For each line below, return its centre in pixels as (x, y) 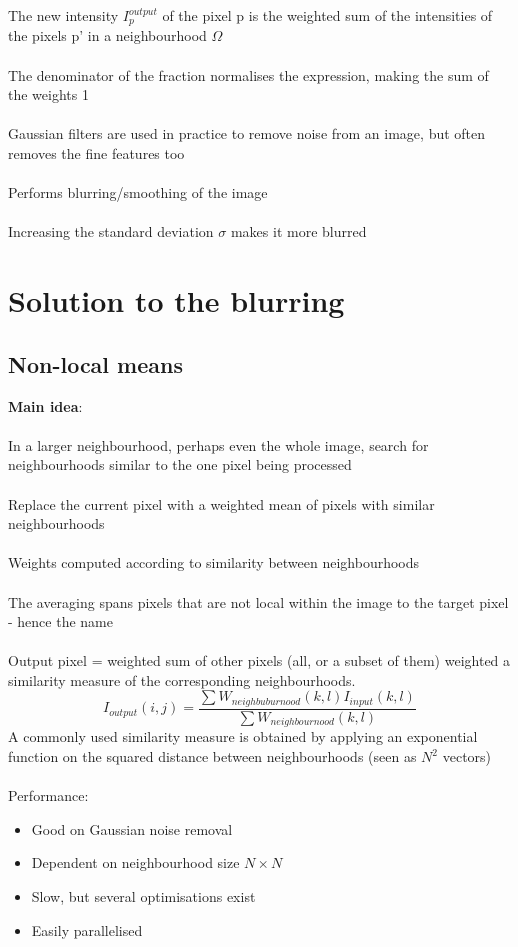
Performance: (48, 795)
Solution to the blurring (176, 300)
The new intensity (63, 15)
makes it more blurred (298, 231)
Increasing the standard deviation (111, 231)
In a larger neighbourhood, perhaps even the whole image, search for (218, 444)
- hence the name (60, 621)
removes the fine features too (96, 153)
